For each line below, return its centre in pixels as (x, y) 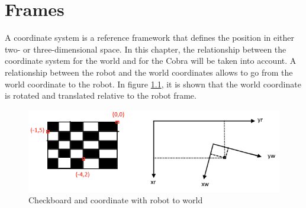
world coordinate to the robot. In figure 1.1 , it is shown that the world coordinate (153, 84)
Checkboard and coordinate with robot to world (116, 200)
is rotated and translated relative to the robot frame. (101, 95)
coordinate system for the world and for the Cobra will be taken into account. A (151, 61)
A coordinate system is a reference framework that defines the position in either (150, 38)
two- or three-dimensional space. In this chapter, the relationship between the (146, 49)
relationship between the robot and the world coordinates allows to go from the (149, 72)
